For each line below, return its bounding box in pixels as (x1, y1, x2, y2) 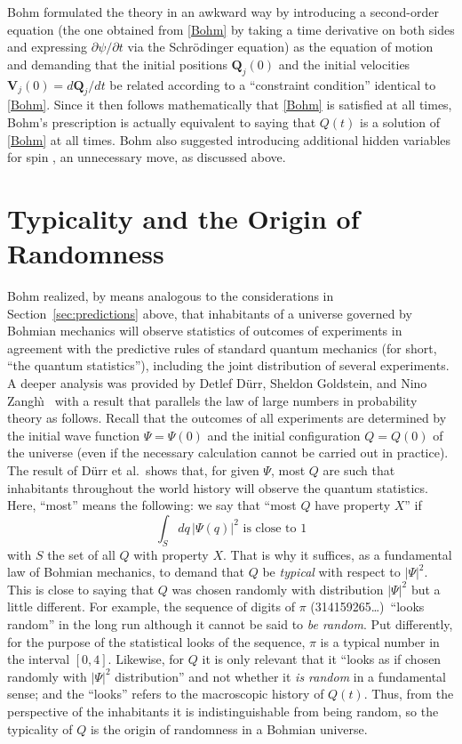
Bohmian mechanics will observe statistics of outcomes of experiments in (7, 321, 402, 340)
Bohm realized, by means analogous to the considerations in (7, 287, 334, 305)
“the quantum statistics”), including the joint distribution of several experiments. (7, 356, 450, 375)
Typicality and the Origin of (7, 199, 360, 236)
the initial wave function (7, 425, 139, 444)
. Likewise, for (108, 650, 185, 668)
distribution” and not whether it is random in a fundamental (115, 667, 446, 685)
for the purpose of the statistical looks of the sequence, (7, 632, 306, 651)
